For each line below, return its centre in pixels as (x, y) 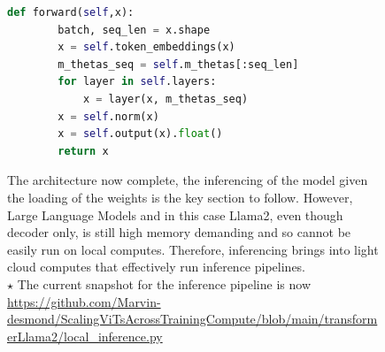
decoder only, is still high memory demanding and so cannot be (179, 232)
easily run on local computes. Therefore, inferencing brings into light (193, 249)
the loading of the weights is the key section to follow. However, (180, 197)
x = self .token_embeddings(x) (146, 47)
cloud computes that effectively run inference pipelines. (157, 267)
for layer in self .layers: (137, 82)
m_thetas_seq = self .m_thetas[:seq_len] (178, 64)
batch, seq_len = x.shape (134, 30)
